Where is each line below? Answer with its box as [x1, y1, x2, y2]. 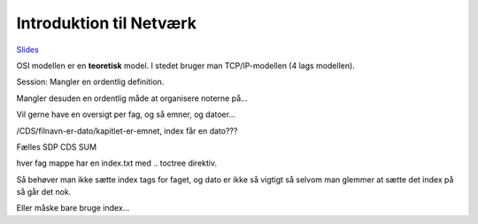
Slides [16, 44, 39, 55]
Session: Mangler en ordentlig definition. [16, 76, 165, 88]
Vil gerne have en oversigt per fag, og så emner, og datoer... [16, 109, 236, 120]
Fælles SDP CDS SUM [16, 142, 97, 152]
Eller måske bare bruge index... [16, 203, 130, 213]
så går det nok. [16, 187, 72, 197]
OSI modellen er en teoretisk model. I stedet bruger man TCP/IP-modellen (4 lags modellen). [16, 60, 356, 71]
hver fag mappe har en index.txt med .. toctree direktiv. [16, 158, 218, 168]
